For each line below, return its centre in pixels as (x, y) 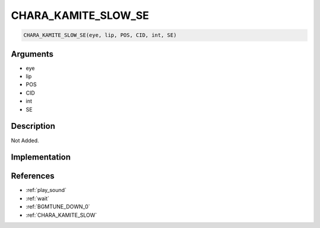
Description (33, 126)
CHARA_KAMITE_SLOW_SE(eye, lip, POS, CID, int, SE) (100, 35)
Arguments (32, 54)
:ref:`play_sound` (46, 190)
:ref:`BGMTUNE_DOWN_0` (58, 207)
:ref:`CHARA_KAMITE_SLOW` (61, 215)
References (33, 176)
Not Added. (25, 140)
